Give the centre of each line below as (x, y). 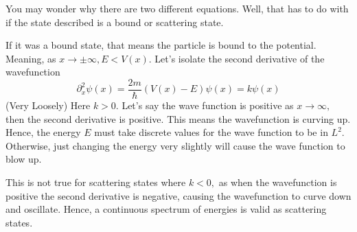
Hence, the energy (43, 132)
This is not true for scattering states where (96, 182)
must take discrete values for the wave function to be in (211, 132)
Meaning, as (31, 58)
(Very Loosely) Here (48, 105)
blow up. (24, 159)
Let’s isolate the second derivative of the (240, 58)
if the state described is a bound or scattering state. (115, 22)
